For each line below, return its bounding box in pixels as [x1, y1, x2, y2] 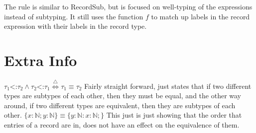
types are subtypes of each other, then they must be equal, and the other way [4, 90, 242, 101]
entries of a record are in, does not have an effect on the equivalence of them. [4, 120, 240, 130]
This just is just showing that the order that [106, 110, 242, 120]
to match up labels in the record [151, 11, 250, 21]
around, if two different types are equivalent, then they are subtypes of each [4, 100, 236, 110]
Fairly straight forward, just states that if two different [84, 80, 252, 91]
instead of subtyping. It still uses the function [4, 11, 143, 21]
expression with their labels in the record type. [4, 21, 147, 31]
